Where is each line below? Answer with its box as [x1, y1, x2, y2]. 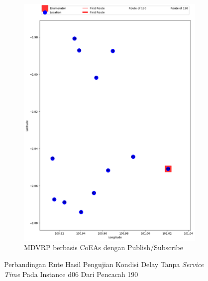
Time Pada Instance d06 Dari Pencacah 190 [4, 269, 138, 279]
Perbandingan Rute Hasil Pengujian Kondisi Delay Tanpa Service [4, 259, 204, 269]
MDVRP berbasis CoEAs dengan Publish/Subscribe [24, 242, 183, 253]
